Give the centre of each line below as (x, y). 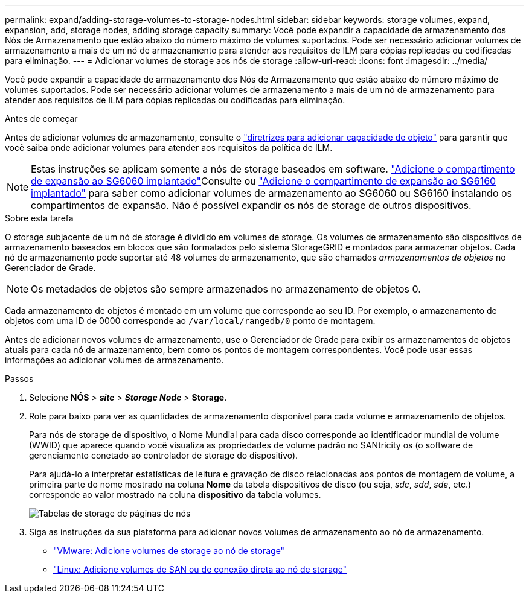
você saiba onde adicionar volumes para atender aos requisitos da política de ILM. (169, 148)
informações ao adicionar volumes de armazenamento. (114, 360)
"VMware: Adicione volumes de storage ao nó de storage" (169, 551)
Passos (19, 379)
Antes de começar (41, 119)
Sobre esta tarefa (39, 218)
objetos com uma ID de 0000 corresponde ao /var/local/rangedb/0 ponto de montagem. (190, 321)
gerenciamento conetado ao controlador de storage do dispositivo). (164, 455)
